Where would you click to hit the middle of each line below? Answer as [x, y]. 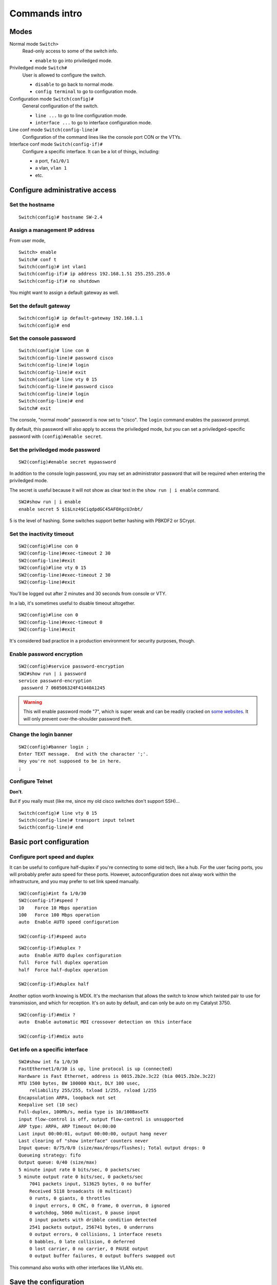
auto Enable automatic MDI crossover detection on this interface [105, 1022]
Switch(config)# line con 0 [54, 351]
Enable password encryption [46, 654]
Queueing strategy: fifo [50, 1155]
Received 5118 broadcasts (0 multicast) [81, 1191]
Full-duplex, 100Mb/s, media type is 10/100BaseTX [84, 1112]
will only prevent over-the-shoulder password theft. [78, 719]
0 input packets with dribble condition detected [93, 1220]
